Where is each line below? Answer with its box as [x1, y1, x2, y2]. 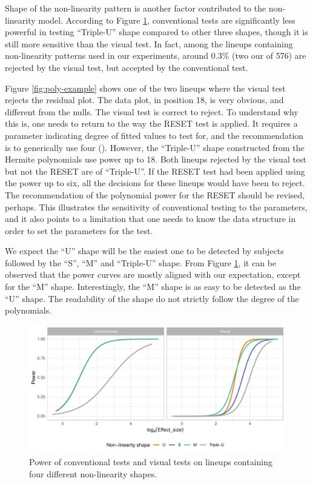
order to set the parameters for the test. [5, 224, 153, 237]
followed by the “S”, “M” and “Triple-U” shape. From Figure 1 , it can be [5, 256, 277, 269]
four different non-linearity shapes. [29, 468, 157, 480]
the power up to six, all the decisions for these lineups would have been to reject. [5, 176, 305, 189]
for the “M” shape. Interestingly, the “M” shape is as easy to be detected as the [5, 280, 301, 293]
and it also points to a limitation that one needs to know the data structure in [5, 212, 296, 225]
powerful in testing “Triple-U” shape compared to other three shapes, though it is [5, 25, 308, 38]
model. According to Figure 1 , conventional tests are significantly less [38, 13, 295, 26]
